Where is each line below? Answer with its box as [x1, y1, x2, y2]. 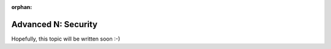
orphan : [11, 4, 32, 10]
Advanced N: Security [11, 19, 98, 30]
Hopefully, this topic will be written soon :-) [11, 35, 121, 42]
